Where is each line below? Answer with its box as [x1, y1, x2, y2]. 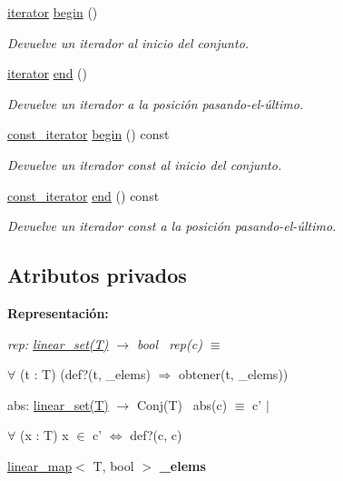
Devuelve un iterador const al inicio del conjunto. [7, 155, 282, 174]
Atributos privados [7, 261, 187, 289]
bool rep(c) [137, 334, 202, 353]
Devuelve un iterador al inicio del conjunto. [7, 33, 250, 52]
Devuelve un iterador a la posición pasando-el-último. [7, 94, 304, 113]
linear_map [7, 456, 73, 475]
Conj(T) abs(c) [136, 395, 228, 414]
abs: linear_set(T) [7, 395, 109, 414]
